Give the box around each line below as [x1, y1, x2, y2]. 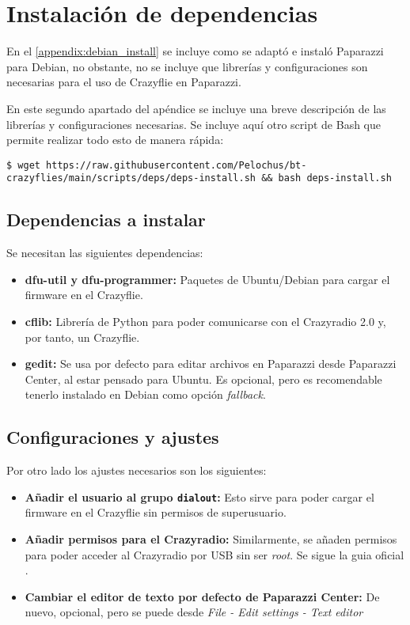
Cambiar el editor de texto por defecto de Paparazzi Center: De [25, 588, 380, 604]
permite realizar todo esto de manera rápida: [6, 131, 224, 148]
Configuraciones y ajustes [6, 425, 219, 449]
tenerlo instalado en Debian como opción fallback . [25, 386, 266, 403]
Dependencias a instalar [6, 207, 206, 232]
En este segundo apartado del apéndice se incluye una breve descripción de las [6, 100, 386, 116]
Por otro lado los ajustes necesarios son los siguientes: [6, 462, 267, 479]
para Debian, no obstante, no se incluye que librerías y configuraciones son [6, 58, 368, 74]
